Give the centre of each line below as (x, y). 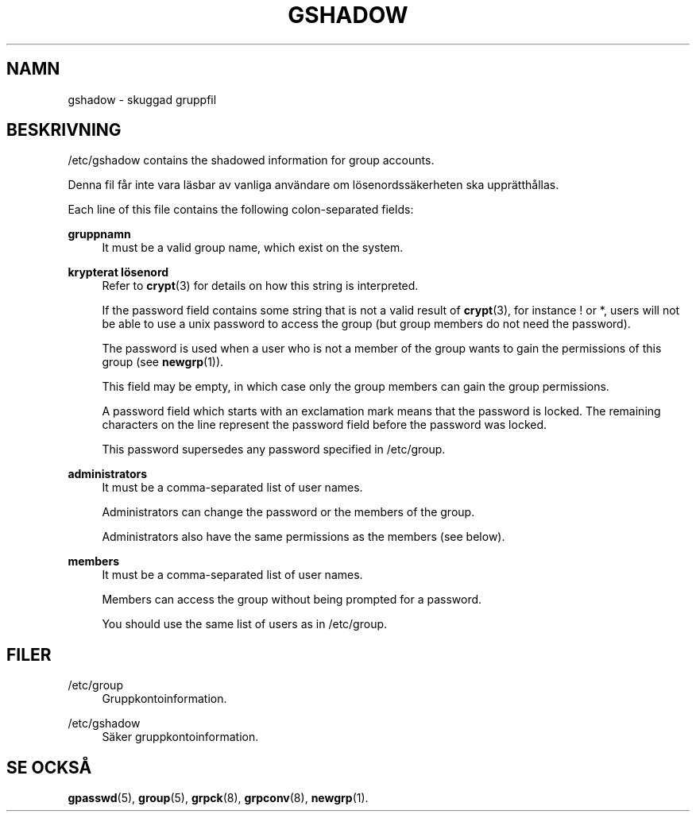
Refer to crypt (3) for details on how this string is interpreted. (260, 286)
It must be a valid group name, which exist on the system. (253, 248)
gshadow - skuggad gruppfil (142, 99)
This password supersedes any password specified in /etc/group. (274, 450)
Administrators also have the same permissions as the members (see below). (304, 537)
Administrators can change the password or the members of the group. (288, 512)
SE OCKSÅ (49, 767)
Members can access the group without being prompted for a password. (292, 600)
